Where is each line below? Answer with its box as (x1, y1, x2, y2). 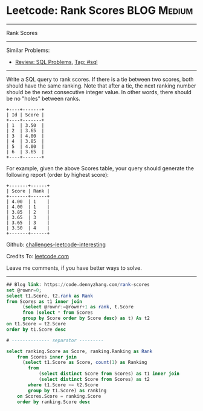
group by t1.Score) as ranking (28, 387, 107, 393)
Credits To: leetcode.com (6, 252, 69, 260)
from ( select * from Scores (22, 310, 94, 316)
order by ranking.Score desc (17, 399, 91, 405)
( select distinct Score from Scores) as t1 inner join (38, 371, 180, 377)
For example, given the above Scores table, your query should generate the (6, 164, 195, 172)
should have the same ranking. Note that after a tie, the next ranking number (6, 82, 196, 89)
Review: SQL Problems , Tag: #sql (14, 58, 98, 65)
